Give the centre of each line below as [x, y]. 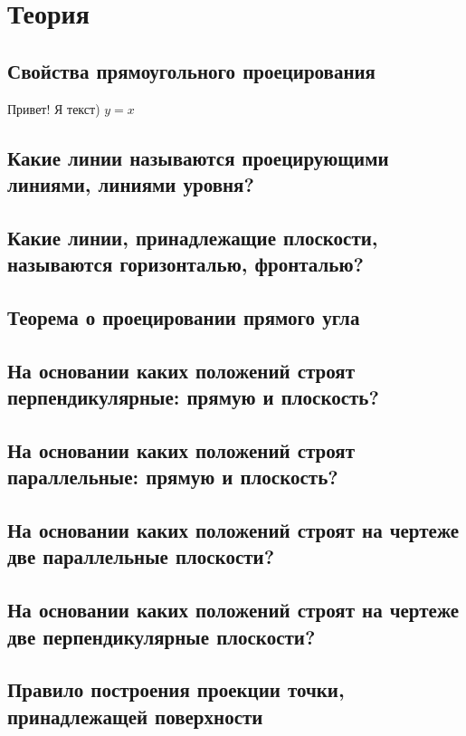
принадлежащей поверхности [135, 716]
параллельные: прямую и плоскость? [173, 477]
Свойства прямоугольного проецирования [191, 70]
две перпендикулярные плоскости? [162, 636]
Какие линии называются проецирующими [198, 157]
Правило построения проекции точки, [176, 689]
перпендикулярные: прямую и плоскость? [193, 397]
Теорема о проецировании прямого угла [184, 316]
